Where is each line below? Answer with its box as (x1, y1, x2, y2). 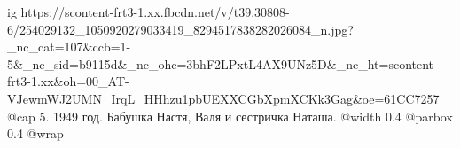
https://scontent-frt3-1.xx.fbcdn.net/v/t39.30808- (20, 3, 290, 20)
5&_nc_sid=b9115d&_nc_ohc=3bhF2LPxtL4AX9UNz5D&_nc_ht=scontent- (7, 54, 438, 73)
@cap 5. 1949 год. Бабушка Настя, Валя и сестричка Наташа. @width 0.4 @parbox (7, 106, 453, 125)
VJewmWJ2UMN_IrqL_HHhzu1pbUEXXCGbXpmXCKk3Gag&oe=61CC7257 (7, 89, 440, 107)
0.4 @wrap (7, 124, 64, 143)
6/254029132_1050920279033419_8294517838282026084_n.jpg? (7, 19, 354, 38)
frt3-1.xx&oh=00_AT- (7, 72, 129, 90)
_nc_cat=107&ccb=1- (7, 37, 131, 56)
